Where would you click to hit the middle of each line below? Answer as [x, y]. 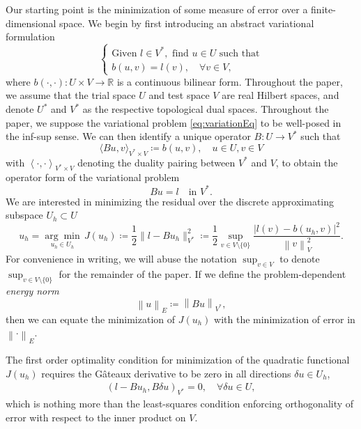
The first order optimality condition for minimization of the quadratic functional [178, 360]
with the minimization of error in [285, 319]
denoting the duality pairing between [156, 162]
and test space [179, 95]
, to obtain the [307, 162]
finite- [323, 9]
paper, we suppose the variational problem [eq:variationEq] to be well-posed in [174, 122]
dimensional [31, 23]
